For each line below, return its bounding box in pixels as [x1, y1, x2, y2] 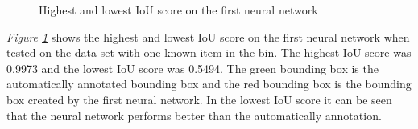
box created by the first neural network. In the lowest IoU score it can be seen [6, 91, 392, 107]
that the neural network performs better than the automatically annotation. [6, 107, 382, 123]
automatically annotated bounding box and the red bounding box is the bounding [6, 75, 412, 92]
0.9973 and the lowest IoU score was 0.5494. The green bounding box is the [6, 59, 379, 76]
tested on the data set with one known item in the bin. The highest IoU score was [6, 44, 412, 61]
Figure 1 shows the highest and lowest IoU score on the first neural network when [6, 28, 410, 45]
